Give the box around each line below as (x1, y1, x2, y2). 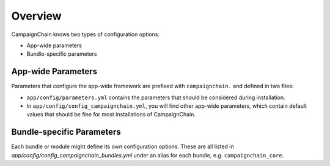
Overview (11, 9, 62, 23)
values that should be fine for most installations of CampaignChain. (26, 111, 196, 118)
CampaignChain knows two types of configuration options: (11, 31, 160, 38)
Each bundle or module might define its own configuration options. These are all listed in (11, 143, 235, 150)
